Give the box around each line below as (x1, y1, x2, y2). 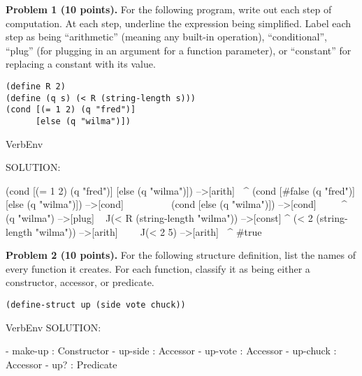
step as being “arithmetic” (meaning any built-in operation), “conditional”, (6, 29, 327, 44)
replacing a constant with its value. (6, 57, 156, 71)
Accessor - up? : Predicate (6, 356, 117, 371)
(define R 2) (6, 81, 66, 91)
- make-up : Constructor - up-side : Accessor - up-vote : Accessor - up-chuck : (6, 343, 337, 358)
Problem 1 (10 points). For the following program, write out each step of (6, 2, 332, 16)
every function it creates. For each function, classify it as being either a (6, 261, 310, 276)
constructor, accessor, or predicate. (6, 275, 154, 289)
